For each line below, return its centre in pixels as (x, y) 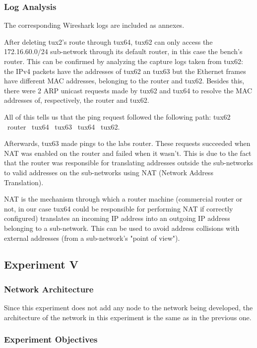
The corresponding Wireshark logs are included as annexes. (94, 25)
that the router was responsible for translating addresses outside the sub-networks (128, 163)
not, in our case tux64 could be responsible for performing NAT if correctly (119, 208)
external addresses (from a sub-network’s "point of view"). (92, 238)
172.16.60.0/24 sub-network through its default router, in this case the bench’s (123, 51)
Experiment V (41, 264)
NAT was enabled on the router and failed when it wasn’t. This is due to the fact (128, 153)
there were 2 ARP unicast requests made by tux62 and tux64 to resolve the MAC (128, 90)
